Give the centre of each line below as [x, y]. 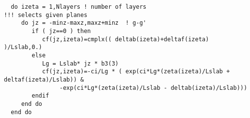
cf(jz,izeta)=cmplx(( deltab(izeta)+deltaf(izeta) [125, 39]
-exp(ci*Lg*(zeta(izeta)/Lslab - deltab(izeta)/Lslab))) [153, 88]
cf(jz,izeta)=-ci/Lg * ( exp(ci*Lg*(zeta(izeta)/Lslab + [136, 72]
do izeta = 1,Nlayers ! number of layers [79, 7]
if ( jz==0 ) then [61, 31]
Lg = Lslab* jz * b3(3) [80, 63]
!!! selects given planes [46, 15]
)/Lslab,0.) [23, 47]
